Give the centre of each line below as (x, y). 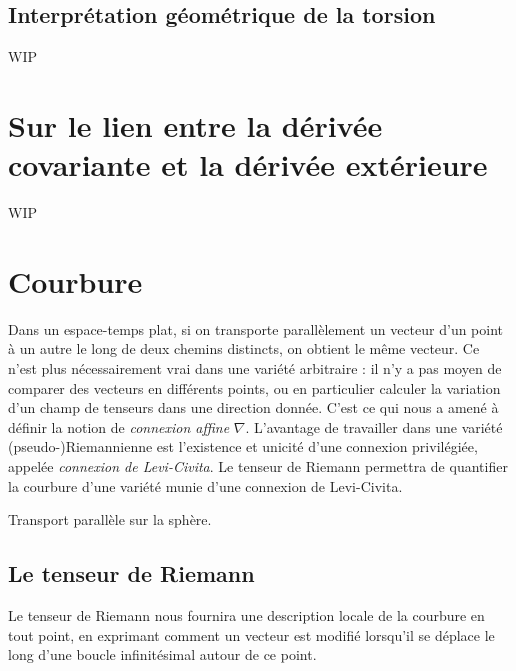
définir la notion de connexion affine (119, 426)
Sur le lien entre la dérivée (195, 124)
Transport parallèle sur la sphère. (110, 519)
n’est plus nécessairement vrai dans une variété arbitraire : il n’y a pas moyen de (255, 368)
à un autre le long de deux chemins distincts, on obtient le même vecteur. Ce (244, 348)
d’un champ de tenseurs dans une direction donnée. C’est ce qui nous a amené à (253, 407)
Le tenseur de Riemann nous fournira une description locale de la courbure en (246, 614)
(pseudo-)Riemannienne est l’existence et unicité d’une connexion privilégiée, (243, 446)
